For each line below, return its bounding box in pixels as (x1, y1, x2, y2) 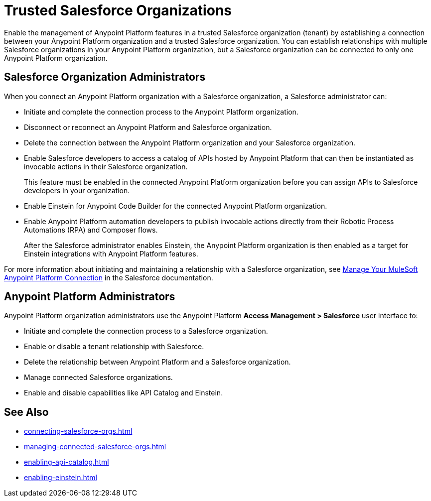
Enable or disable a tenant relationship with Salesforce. (24, 342, 204, 351)
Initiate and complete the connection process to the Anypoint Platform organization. (24, 107, 298, 116)
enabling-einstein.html (24, 473, 97, 482)
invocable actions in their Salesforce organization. (24, 162, 188, 171)
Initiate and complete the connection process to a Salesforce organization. (24, 327, 268, 336)
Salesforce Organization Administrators (4, 71, 206, 84)
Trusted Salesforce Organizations (4, 2, 232, 19)
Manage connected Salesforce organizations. (24, 373, 173, 382)
